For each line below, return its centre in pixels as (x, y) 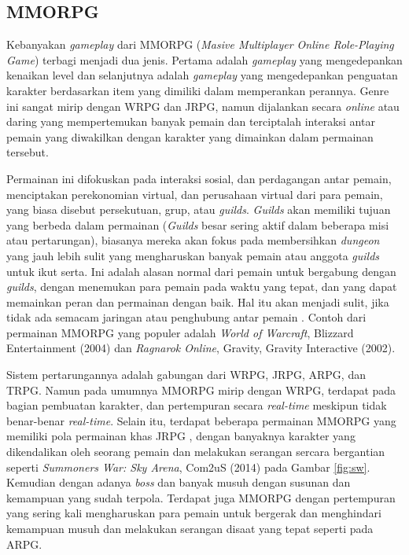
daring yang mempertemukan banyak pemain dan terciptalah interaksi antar (191, 121)
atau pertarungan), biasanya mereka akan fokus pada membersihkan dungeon (193, 240)
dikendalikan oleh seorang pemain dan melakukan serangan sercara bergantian (196, 452)
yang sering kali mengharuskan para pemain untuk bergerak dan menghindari (194, 513)
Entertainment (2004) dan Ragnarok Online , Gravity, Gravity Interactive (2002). (201, 348)
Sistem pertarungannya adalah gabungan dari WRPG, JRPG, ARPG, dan (186, 375)
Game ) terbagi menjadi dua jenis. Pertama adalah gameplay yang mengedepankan (204, 59)
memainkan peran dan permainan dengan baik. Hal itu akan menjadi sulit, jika (198, 301)
